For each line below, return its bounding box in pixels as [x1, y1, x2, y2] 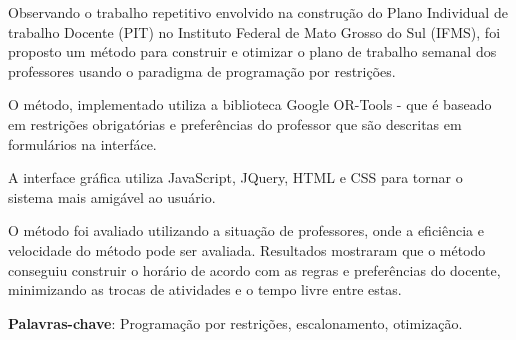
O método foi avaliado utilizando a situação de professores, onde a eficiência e [8, 220, 484, 241]
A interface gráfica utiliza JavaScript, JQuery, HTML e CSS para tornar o [8, 167, 463, 188]
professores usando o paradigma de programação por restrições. [8, 60, 396, 81]
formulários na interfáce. [8, 133, 157, 154]
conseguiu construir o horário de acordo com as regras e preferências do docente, [8, 259, 501, 280]
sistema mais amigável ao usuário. [8, 186, 216, 207]
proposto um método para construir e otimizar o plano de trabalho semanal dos [8, 41, 497, 62]
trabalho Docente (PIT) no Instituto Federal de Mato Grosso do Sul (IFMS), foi [8, 21, 501, 42]
